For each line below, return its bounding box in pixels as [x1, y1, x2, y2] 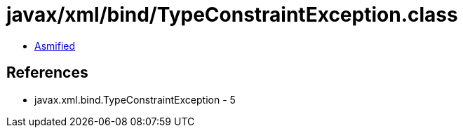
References [6, 64, 88, 82]
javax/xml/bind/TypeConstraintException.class [6, 3, 458, 27]
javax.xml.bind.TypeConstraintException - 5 [34, 93, 236, 106]
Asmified [34, 39, 76, 52]
